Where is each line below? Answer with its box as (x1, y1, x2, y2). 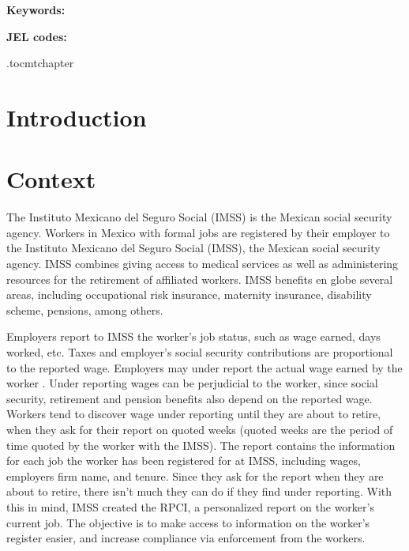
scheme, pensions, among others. (6, 301, 163, 318)
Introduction (6, 100, 147, 133)
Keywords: (6, 2, 66, 17)
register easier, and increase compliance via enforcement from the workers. (6, 530, 366, 546)
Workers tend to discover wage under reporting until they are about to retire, (6, 406, 381, 422)
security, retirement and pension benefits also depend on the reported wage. (6, 390, 373, 406)
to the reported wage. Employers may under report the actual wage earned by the (6, 359, 403, 376)
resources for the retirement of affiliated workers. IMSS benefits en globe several (6, 270, 393, 287)
